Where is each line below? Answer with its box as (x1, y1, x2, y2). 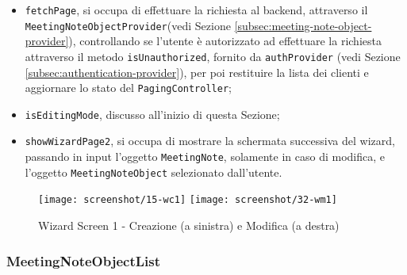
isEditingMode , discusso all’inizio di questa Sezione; (25, 105, 280, 122)
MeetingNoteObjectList (6, 250, 160, 270)
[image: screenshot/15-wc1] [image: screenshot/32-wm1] (38, 194, 337, 206)
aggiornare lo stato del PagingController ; (25, 79, 232, 96)
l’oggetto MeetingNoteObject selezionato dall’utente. (25, 163, 282, 180)
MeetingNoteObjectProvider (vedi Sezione (25, 17, 231, 33)
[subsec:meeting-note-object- (234, 17, 372, 33)
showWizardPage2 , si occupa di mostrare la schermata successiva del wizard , (25, 132, 395, 149)
